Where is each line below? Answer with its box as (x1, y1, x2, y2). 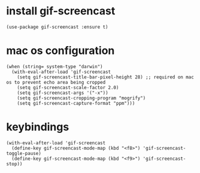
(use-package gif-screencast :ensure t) (6, 24, 109, 30)
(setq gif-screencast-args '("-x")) (17, 90, 109, 96)
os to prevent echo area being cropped (6, 79, 106, 85)
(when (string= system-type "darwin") (6, 63, 103, 69)
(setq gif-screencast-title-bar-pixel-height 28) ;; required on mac (17, 74, 195, 80)
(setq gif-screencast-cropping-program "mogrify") (17, 95, 146, 101)
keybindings (6, 120, 69, 134)
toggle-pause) (6, 150, 42, 156)
